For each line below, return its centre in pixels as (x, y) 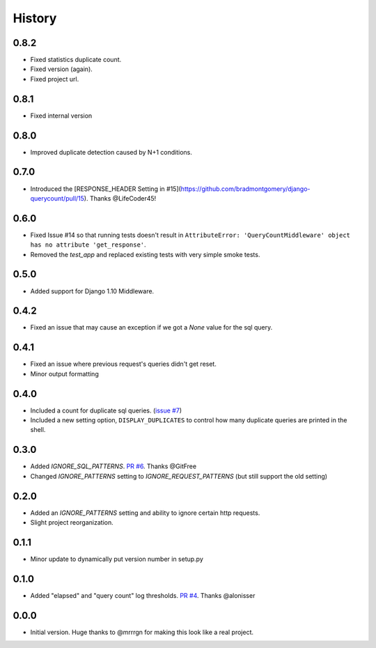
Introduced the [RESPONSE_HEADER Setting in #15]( (105, 189)
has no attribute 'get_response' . (88, 245)
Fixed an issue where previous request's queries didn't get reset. (124, 364)
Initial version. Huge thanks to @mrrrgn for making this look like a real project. (142, 632)
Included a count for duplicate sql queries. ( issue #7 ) (106, 410)
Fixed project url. (55, 79)
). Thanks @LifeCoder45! (120, 198)
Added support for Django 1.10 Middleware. (92, 291)
